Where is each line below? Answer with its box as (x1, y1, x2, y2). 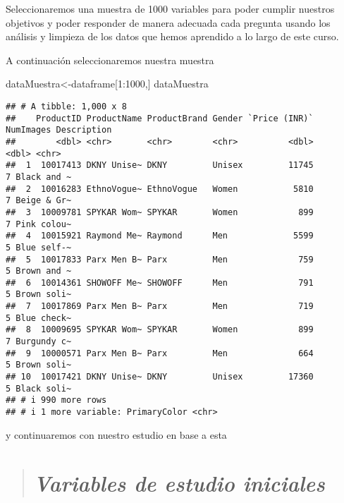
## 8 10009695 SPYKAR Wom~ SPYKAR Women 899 (6, 325, 314, 335)
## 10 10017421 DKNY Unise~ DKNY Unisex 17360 (6, 372, 314, 382)
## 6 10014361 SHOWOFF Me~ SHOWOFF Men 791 (6, 277, 314, 288)
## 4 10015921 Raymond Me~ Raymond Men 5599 (6, 231, 314, 241)
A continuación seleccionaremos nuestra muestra (6, 52, 214, 67)
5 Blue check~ (6, 313, 72, 323)
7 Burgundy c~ (6, 337, 72, 347)
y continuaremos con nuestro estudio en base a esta (6, 427, 227, 442)
